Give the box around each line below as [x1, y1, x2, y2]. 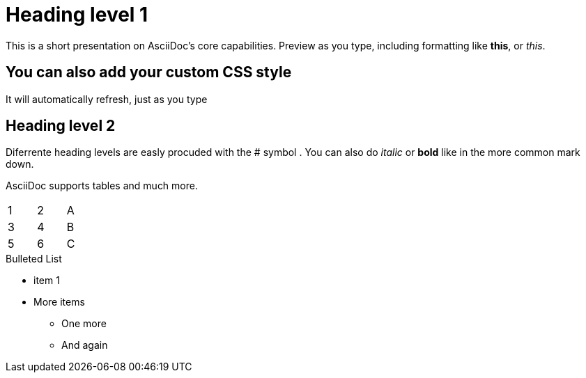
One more [61, 317, 107, 330]
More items [33, 296, 85, 308]
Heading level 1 [6, 3, 148, 26]
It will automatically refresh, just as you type [6, 93, 208, 105]
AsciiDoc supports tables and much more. [6, 180, 198, 192]
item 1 [33, 274, 60, 287]
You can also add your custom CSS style [6, 63, 292, 81]
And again [61, 339, 108, 352]
